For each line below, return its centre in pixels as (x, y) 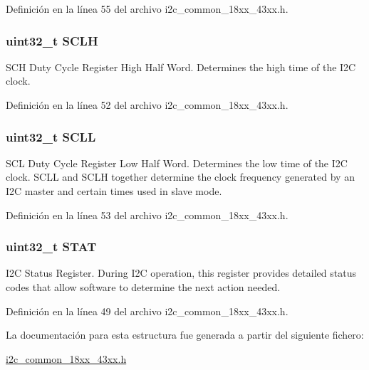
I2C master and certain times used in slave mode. (114, 191)
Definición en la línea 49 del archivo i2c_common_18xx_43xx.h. (147, 311)
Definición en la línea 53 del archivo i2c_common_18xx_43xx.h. (147, 215)
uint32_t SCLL (51, 136)
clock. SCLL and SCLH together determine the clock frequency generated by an (180, 177)
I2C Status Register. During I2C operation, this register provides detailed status (181, 273)
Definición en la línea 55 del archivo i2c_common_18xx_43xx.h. (147, 9)
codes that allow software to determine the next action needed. (143, 287)
